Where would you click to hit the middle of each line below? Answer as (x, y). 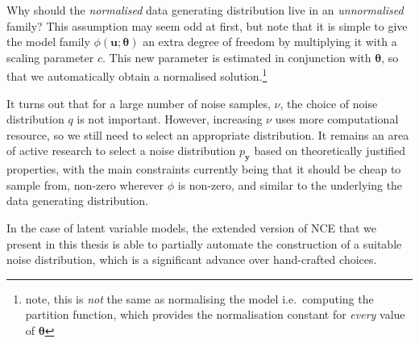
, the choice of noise (329, 103)
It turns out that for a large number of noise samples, (139, 103)
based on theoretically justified (330, 151)
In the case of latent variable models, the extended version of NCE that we (191, 227)
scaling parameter (50, 57)
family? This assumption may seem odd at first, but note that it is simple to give (207, 25)
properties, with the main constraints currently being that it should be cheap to (204, 169)
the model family (48, 42)
